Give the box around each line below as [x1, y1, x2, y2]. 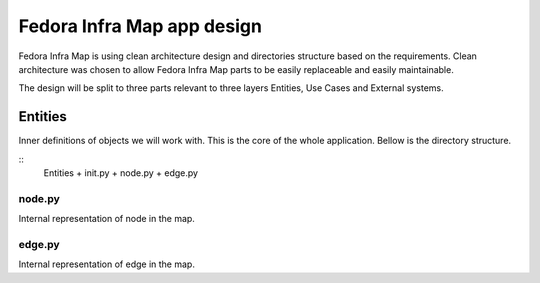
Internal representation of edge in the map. [18, 258, 195, 270]
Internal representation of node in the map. [18, 213, 195, 225]
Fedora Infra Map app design [18, 15, 262, 37]
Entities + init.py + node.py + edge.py [43, 167, 199, 179]
